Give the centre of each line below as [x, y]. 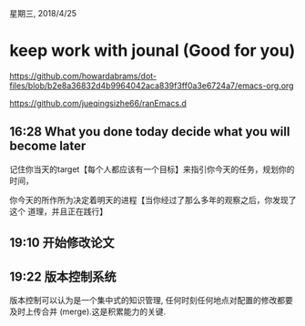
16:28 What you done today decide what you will [150, 132]
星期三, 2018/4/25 [43, 13]
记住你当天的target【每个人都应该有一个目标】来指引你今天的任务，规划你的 [152, 169]
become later [48, 146]
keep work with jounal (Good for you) [152, 51]
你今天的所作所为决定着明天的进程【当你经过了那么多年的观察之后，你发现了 [153, 199]
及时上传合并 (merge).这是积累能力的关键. [88, 311]
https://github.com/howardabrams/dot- [83, 76]
